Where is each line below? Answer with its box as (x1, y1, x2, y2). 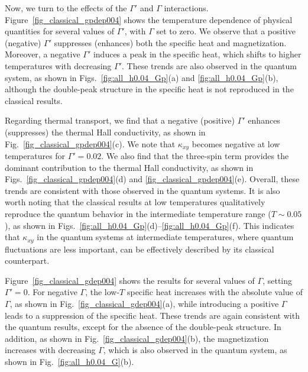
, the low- (85, 286, 120, 298)
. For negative (27, 286, 77, 298)
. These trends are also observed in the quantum (121, 59, 297, 72)
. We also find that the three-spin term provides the (101, 149, 289, 161)
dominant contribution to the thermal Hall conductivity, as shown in (5, 161, 254, 173)
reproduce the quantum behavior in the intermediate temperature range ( (5, 207, 271, 219)
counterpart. (5, 254, 50, 267)
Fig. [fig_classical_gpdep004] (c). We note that (5, 137, 176, 150)
